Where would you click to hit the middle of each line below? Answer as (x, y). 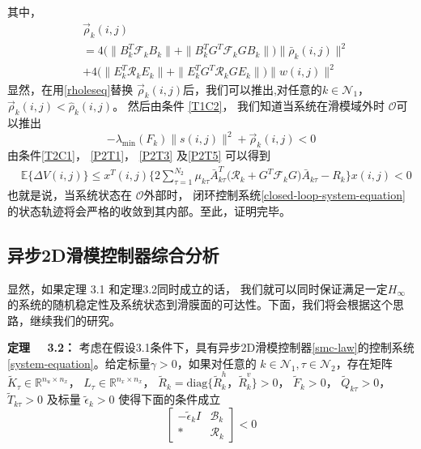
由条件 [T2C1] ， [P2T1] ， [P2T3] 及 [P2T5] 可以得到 (139, 154)
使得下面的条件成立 (170, 399)
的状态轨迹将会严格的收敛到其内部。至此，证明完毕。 (149, 210)
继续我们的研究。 (75, 320)
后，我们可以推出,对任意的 (252, 89)
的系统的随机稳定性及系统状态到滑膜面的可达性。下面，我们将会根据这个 (200, 304)
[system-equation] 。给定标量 (79, 363)
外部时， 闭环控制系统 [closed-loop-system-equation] (274, 195)
